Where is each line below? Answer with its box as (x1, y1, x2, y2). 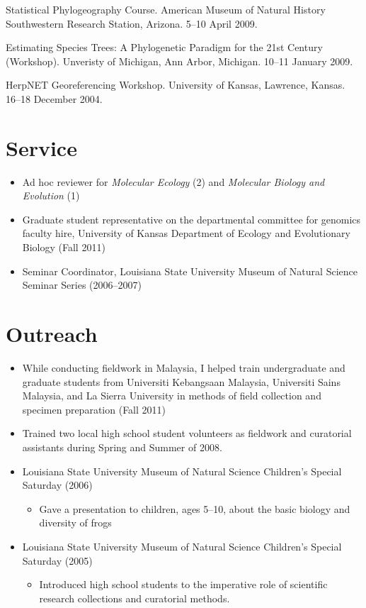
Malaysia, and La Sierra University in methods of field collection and (22, 388, 321, 403)
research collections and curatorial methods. (39, 590, 230, 605)
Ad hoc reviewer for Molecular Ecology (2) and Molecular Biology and (22, 174, 325, 189)
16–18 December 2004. (6, 91, 103, 106)
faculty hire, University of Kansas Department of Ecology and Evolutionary (22, 226, 350, 241)
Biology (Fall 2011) (22, 240, 105, 255)
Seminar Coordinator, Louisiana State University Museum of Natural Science (22, 263, 358, 278)
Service (6, 133, 77, 162)
